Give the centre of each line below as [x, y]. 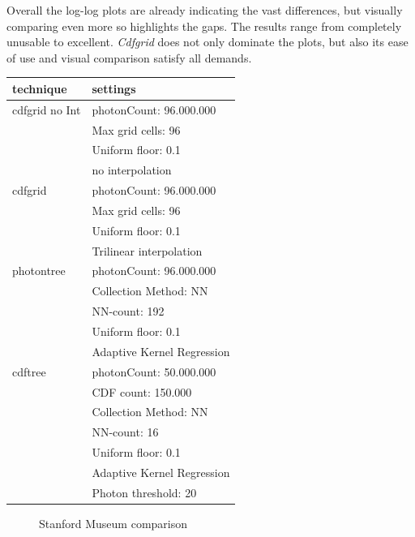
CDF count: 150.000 [142, 391]
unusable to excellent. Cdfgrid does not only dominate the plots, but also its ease [207, 42]
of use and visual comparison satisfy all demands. [129, 57]
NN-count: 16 [125, 432]
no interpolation [132, 170]
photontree [39, 271]
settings [114, 88]
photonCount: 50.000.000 [154, 371]
